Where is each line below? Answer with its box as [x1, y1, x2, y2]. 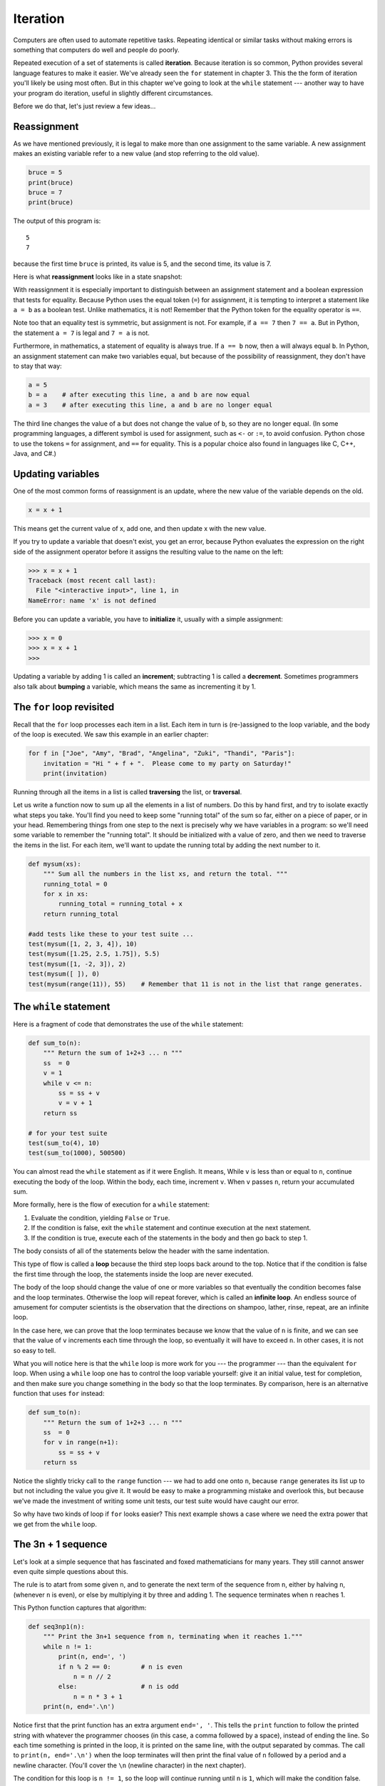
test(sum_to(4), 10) [28, 1139, 100, 1147]
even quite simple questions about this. [13, 1567, 128, 1575]
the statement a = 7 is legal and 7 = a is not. [13, 329, 150, 337]
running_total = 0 [43, 879, 108, 888]
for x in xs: [43, 890, 89, 898]
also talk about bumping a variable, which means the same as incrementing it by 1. [13, 682, 256, 691]
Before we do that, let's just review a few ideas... [13, 101, 156, 110]
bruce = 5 [28, 169, 63, 176]
